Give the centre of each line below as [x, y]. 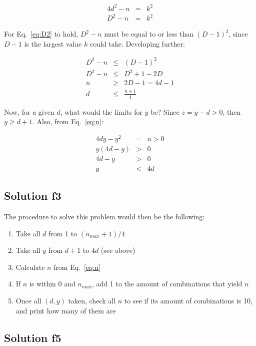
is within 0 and [52, 284]
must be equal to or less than [149, 34]
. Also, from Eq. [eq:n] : [68, 121]
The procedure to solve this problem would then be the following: [104, 217]
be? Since [165, 111]
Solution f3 [33, 196]
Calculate [30, 267]
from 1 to [63, 233]
